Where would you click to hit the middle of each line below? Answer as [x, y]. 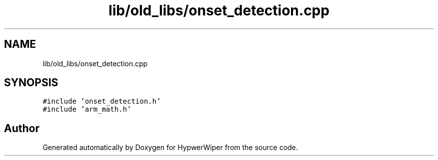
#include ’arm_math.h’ [87, 109]
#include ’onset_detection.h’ [102, 101]
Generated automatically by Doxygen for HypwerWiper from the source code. [170, 148]
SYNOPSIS [31, 83]
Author [22, 128]
